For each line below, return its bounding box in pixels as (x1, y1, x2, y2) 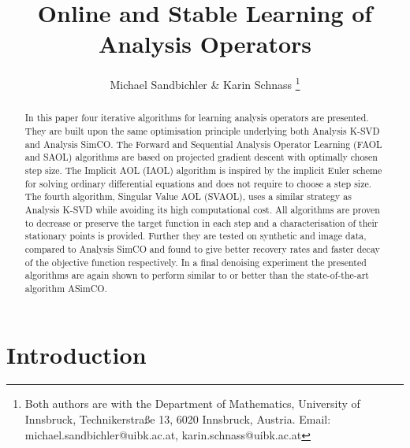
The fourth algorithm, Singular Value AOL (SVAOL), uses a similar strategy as (24, 190, 352, 203)
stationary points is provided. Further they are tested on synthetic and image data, (24, 229, 367, 243)
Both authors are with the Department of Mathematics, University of (24, 395, 360, 412)
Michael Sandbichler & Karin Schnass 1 (110, 74, 300, 92)
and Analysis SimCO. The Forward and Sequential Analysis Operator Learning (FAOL (24, 137, 382, 150)
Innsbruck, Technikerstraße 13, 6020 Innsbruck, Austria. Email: (24, 411, 331, 428)
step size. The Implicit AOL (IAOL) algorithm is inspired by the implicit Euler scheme (24, 163, 382, 176)
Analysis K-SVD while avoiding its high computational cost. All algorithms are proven (24, 202, 380, 216)
